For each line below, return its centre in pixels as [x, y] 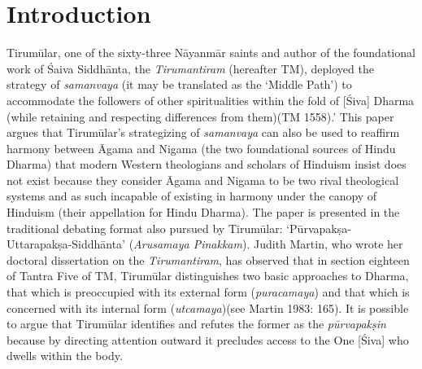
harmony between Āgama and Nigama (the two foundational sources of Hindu [201, 148]
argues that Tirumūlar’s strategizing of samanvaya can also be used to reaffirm [203, 132]
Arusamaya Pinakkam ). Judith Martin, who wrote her [268, 244]
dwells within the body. [65, 356]
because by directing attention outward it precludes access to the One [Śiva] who [208, 339]
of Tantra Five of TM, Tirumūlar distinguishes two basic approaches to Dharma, [208, 276]
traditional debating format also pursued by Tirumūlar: [145, 228]
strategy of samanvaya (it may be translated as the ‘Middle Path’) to [179, 84]
